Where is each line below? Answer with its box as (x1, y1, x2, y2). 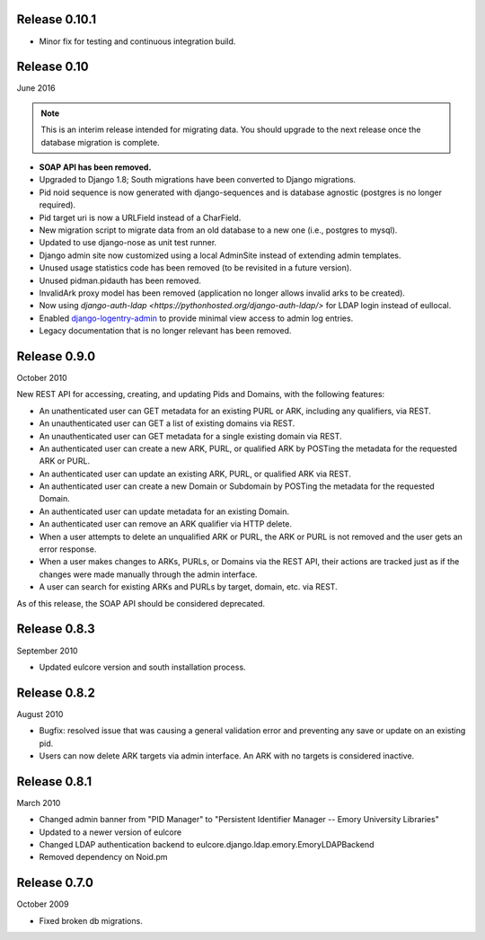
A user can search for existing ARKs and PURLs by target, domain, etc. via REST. (39, 581, 338, 592)
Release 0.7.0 (16, 875, 94, 891)
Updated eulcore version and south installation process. (39, 661, 246, 672)
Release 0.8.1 (16, 774, 93, 789)
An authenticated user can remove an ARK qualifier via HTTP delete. (39, 519, 292, 529)
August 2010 (16, 708, 64, 719)
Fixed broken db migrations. (39, 915, 143, 926)
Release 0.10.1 (16, 12, 97, 27)
